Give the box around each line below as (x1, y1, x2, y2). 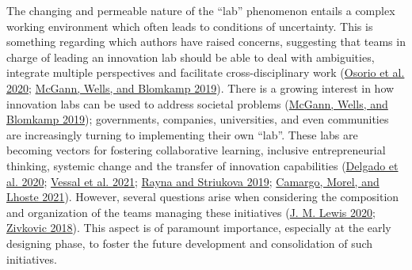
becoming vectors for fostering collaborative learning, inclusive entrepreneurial (6, 142, 386, 158)
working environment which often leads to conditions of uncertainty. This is (6, 17, 373, 34)
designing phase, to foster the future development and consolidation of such (6, 234, 373, 251)
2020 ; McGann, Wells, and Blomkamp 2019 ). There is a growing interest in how (6, 79, 395, 96)
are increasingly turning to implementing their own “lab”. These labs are (6, 126, 358, 143)
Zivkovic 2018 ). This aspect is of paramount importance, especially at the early (6, 219, 391, 236)
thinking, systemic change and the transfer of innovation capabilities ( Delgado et (6, 157, 399, 173)
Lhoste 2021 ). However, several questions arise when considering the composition (6, 188, 399, 205)
